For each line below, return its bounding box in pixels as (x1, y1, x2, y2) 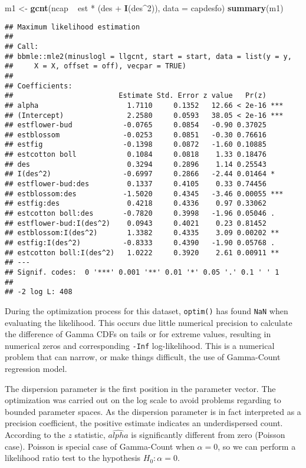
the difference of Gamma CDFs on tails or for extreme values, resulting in (5, 328, 271, 340)
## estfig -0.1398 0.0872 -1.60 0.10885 (5, 140, 266, 149)
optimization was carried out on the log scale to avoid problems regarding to (5, 394, 281, 406)
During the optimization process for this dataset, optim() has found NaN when (5, 304, 288, 317)
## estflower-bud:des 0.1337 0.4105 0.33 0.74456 (5, 180, 266, 189)
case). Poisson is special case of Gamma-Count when (5, 440, 195, 452)
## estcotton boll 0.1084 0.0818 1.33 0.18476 (5, 150, 266, 159)
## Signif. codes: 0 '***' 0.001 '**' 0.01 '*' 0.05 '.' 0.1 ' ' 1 (5, 268, 279, 276)
